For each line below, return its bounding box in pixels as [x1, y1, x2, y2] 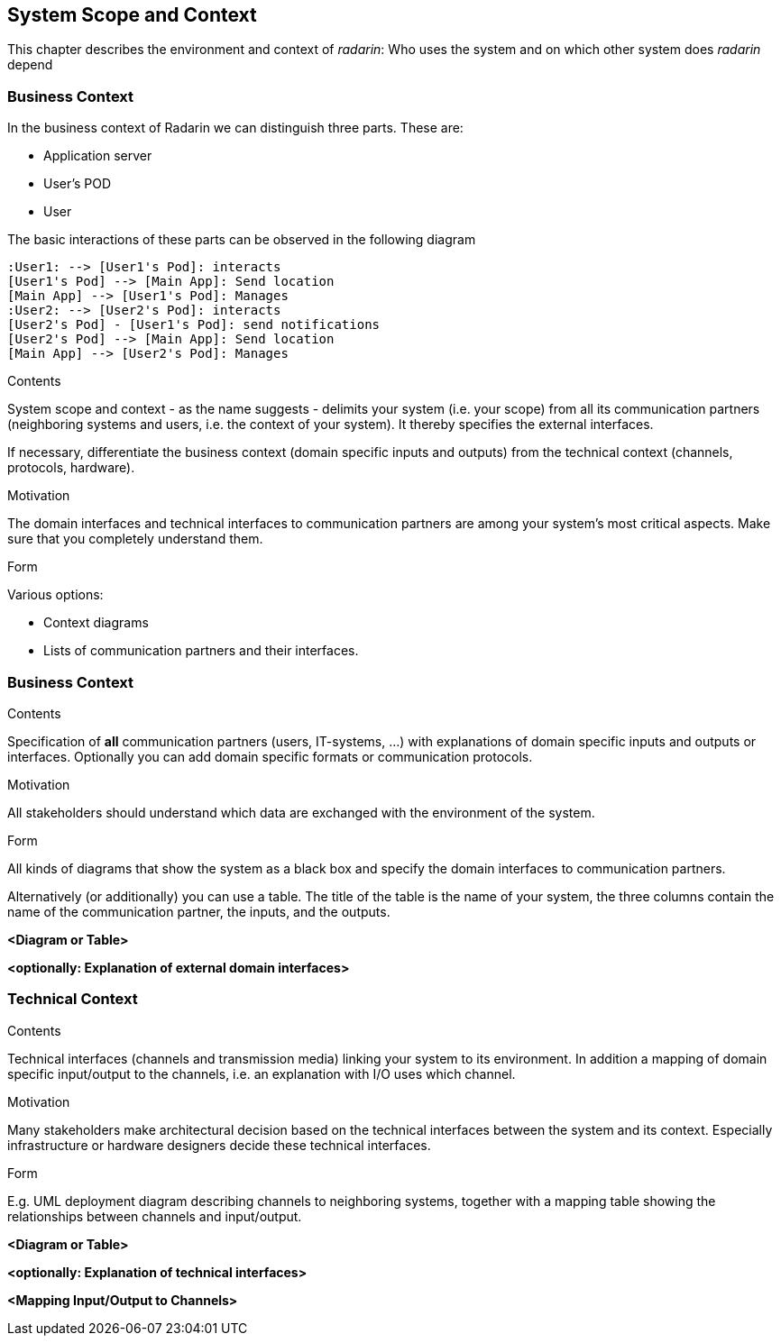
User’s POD [43, 176, 112, 192]
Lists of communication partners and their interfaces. [43, 643, 359, 659]
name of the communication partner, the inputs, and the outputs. [7, 903, 390, 919]
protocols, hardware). [7, 460, 135, 476]
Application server [43, 148, 152, 164]
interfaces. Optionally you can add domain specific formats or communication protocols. [7, 748, 533, 764]
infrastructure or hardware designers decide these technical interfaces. [7, 1137, 431, 1153]
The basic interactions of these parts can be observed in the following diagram [7, 232, 476, 248]
